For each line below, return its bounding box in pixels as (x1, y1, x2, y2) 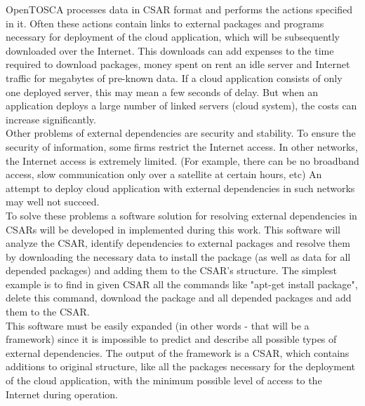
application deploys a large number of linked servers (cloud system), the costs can (6, 98, 357, 113)
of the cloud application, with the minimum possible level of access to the (6, 373, 322, 388)
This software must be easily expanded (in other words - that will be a (6, 318, 310, 332)
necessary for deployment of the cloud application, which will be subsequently (6, 29, 340, 44)
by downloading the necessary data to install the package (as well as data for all (6, 249, 351, 264)
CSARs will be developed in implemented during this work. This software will (6, 222, 341, 236)
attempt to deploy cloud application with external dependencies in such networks (6, 180, 355, 195)
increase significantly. (6, 111, 96, 126)
